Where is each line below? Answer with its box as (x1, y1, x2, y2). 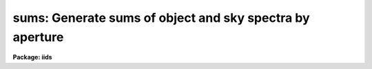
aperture (12, 29, 64, 44)
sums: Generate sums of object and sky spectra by (12, 10, 310, 25)
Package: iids (12, 53, 52, 61)
